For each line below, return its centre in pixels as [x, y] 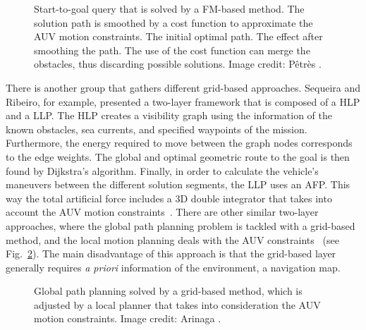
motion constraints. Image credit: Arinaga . [128, 318]
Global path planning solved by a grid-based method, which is [168, 291]
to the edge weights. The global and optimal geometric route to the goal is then [178, 156]
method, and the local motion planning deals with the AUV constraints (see [172, 239]
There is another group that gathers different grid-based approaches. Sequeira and [183, 87]
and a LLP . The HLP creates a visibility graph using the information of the [169, 115]
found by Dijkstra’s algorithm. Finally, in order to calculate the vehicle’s [162, 170]
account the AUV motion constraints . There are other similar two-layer [162, 212]
